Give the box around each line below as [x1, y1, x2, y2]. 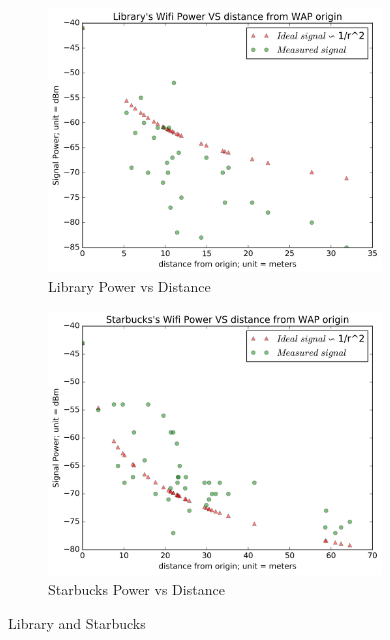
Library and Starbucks [8, 612, 146, 633]
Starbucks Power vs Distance [48, 578, 225, 599]
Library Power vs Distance [48, 276, 211, 297]
